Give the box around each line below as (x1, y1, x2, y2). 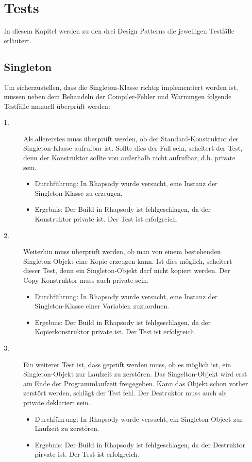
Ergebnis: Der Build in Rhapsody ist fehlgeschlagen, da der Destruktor (34, 439, 246, 449)
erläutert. (4, 35, 32, 45)
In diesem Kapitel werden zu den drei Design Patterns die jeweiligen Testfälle (4, 26, 235, 36)
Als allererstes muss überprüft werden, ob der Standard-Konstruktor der (23, 133, 239, 143)
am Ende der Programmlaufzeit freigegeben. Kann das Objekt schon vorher (23, 378, 248, 388)
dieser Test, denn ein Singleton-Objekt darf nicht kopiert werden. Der (23, 265, 230, 275)
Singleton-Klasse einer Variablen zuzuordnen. (34, 301, 169, 311)
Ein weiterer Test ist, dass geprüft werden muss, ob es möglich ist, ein (23, 359, 231, 369)
